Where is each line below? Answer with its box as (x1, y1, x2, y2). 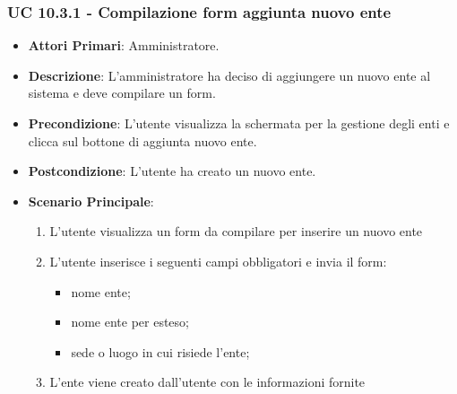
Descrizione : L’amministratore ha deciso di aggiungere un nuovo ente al (28, 66, 431, 84)
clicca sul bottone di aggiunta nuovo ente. (28, 131, 257, 150)
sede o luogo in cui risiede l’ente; (71, 342, 250, 361)
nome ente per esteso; (71, 312, 189, 331)
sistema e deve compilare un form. (28, 83, 216, 102)
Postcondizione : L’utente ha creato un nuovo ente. (28, 162, 316, 180)
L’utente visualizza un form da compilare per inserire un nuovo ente (49, 222, 423, 241)
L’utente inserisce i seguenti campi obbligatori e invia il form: (49, 251, 387, 270)
